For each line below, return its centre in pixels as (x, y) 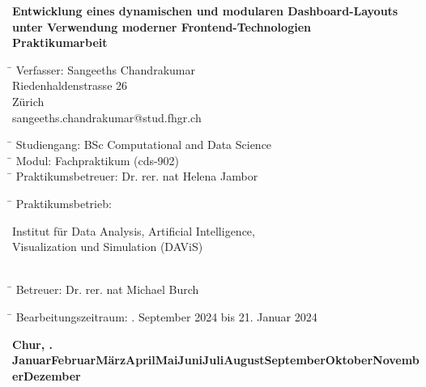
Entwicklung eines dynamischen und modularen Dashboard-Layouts (205, 11)
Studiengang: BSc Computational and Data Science (144, 145)
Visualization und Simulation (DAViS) (108, 247)
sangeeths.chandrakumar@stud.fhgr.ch (107, 117)
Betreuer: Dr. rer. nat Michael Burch (107, 289)
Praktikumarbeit (60, 43)
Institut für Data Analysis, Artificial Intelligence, (134, 230)
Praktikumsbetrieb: (64, 203)
